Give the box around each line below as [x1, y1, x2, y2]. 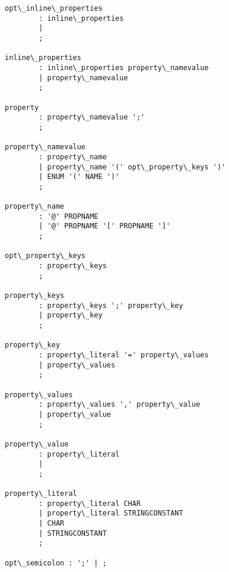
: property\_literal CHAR [39, 499, 141, 508]
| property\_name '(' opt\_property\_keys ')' [39, 162, 226, 171]
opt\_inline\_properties [5, 4, 103, 12]
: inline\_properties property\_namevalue [39, 63, 209, 72]
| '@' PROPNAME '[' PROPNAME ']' [39, 222, 171, 231]
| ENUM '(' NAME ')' [39, 172, 120, 181]
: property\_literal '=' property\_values [39, 350, 209, 359]
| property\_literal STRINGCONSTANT [39, 509, 183, 518]
